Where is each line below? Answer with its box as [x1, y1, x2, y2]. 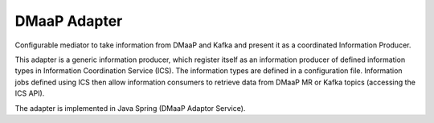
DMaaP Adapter [14, 12, 123, 30]
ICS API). [14, 88, 45, 98]
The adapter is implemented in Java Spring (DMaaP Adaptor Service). [14, 103, 246, 113]
